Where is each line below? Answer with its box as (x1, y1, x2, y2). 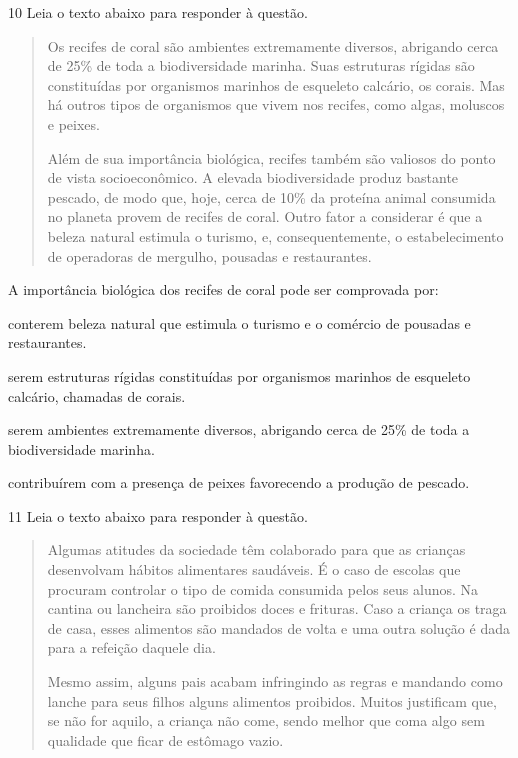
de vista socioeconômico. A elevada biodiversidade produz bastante (47, 167, 459, 188)
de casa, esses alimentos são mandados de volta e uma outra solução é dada (47, 617, 510, 638)
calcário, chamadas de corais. (8, 385, 186, 406)
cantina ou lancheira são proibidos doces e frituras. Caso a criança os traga (47, 598, 507, 619)
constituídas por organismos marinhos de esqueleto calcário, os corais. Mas (47, 74, 505, 95)
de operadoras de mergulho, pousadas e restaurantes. (47, 245, 372, 266)
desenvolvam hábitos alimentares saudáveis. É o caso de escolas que (47, 559, 461, 580)
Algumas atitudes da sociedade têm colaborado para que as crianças (47, 539, 466, 560)
